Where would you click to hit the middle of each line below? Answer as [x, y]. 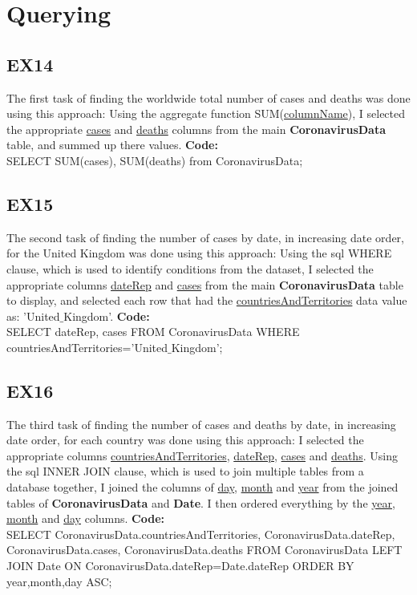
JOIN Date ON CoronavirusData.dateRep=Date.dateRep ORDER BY [180, 566]
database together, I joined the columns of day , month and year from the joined [202, 487]
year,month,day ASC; [59, 581]
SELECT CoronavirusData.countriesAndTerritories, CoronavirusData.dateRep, [201, 534]
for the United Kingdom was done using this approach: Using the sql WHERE [199, 253]
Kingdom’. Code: [107, 316]
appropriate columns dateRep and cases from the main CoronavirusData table [205, 284]
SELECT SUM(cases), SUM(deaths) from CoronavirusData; [155, 160]
